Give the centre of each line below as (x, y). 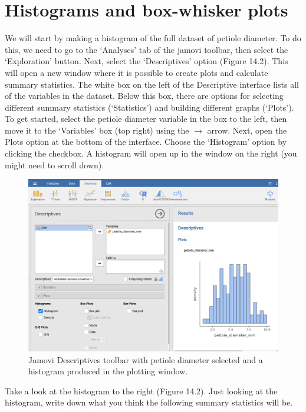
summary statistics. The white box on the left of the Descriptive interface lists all (152, 84)
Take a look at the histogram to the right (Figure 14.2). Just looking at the (141, 391)
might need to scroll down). (55, 165)
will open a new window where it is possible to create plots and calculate (136, 72)
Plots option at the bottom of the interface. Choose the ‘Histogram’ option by (146, 142)
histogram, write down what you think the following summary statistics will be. (149, 402)
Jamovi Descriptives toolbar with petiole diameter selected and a (146, 359)
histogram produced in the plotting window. (108, 371)
